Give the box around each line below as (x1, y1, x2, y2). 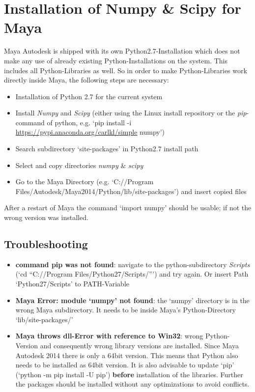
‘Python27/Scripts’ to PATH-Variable (15, 279, 130, 289)
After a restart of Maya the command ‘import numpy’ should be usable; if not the (4, 202, 252, 213)
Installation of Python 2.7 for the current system (15, 91, 163, 101)
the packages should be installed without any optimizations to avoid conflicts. (15, 379, 250, 389)
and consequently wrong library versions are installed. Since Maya (40, 340, 239, 350)
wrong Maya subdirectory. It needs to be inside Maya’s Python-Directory (15, 305, 236, 315)
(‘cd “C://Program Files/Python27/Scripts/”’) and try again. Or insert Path (15, 269, 249, 279)
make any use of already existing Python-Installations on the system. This (4, 55, 227, 65)
